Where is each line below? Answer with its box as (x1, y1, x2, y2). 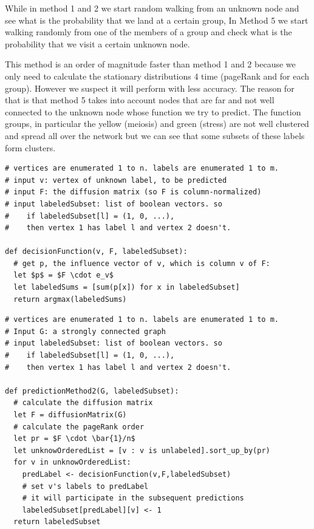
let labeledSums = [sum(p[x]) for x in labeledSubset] (13, 283, 240, 292)
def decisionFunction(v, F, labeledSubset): (5, 247, 188, 256)
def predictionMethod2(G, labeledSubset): (5, 386, 179, 395)
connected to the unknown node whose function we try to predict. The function (5, 105, 301, 118)
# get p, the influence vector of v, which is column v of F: (13, 259, 270, 268)
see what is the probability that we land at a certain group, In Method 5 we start (5, 13, 309, 26)
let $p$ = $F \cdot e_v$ (13, 271, 114, 280)
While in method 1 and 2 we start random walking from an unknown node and (5, 2, 299, 14)
